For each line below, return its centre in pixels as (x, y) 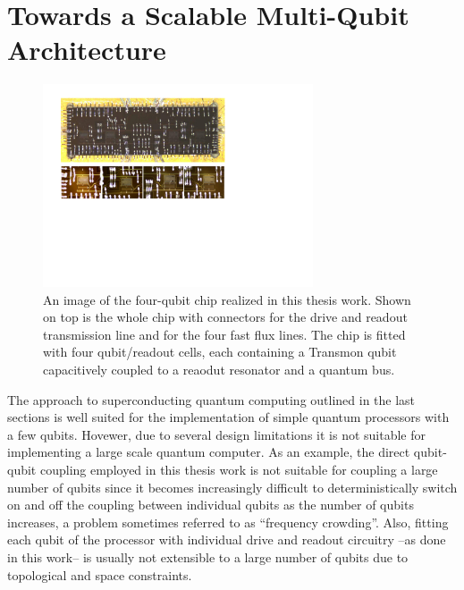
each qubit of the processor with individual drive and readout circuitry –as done (227, 539)
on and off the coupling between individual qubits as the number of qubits (211, 505)
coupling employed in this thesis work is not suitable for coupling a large (239, 470)
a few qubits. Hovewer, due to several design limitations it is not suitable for (217, 434)
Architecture (87, 50)
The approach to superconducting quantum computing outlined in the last (211, 399)
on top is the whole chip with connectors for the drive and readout (225, 317)
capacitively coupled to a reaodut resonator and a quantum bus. (219, 370)
